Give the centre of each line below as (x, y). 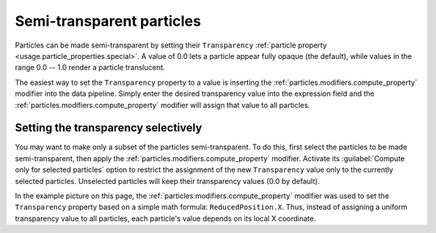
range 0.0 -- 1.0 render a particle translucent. (90, 68)
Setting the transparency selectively (109, 128)
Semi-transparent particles (108, 21)
